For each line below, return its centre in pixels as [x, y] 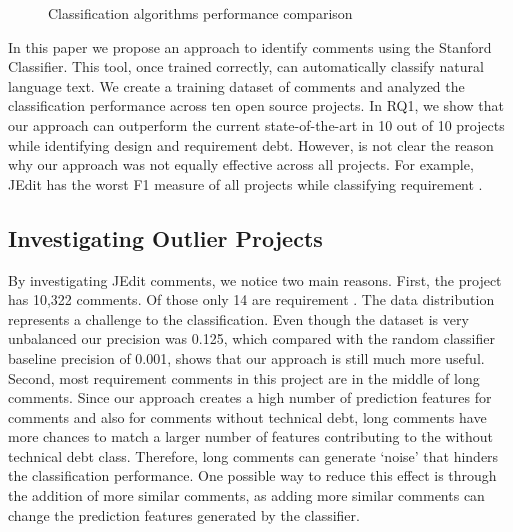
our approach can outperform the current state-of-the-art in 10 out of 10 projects [256, 124]
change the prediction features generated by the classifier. [184, 514]
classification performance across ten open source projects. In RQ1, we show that [256, 105]
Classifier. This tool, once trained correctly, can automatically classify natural [246, 66]
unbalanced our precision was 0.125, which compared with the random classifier [252, 338]
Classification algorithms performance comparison [200, 13]
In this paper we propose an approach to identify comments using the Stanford [250, 46]
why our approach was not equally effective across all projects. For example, [241, 164]
